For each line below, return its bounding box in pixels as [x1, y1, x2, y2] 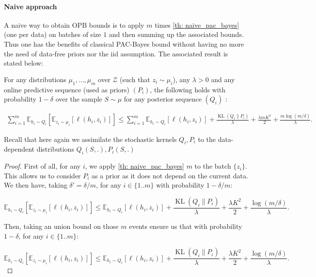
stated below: [4, 58, 43, 68]
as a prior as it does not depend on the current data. [92, 170, 248, 180]
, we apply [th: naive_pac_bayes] [85, 161, 184, 171]
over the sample [55, 94, 102, 104]
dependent [4, 144, 35, 154]
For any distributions [4, 74, 66, 84]
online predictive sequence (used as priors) [4, 84, 130, 94]
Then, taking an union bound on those [4, 221, 119, 231]
